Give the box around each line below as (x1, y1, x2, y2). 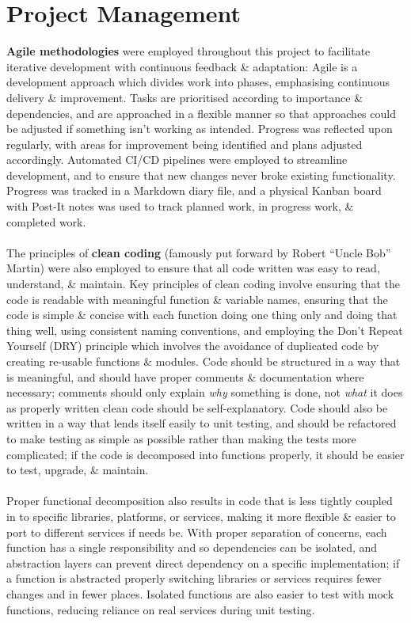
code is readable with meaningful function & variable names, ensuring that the (6, 291, 388, 307)
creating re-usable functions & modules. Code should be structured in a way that (6, 353, 401, 369)
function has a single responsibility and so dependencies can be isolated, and (6, 539, 378, 556)
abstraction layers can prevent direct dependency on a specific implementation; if (6, 554, 400, 571)
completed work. (6, 213, 86, 230)
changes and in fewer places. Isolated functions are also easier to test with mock (6, 585, 394, 602)
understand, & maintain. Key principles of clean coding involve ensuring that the (6, 275, 401, 292)
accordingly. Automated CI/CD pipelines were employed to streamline (6, 151, 348, 168)
